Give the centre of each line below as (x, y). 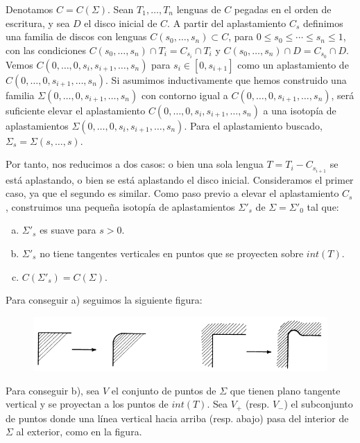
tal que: (323, 206)
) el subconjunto (318, 404)
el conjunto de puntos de (164, 390)
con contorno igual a (185, 95)
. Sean (121, 9)
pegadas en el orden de (283, 9)
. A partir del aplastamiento (227, 23)
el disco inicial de (121, 23)
